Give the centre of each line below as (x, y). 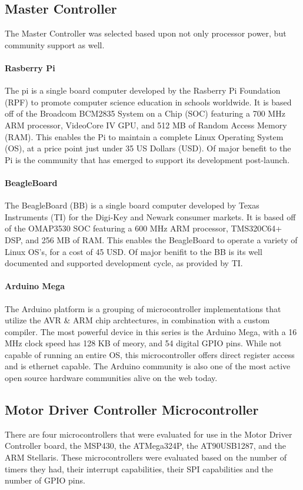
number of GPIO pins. (45, 480)
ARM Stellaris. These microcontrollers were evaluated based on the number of (146, 457)
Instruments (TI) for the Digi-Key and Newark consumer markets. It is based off (150, 216)
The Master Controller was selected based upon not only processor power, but (146, 33)
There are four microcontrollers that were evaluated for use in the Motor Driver (149, 434)
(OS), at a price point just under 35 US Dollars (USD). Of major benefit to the (148, 148)
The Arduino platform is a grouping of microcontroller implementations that (143, 308)
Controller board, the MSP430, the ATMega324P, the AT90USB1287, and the (145, 446)
